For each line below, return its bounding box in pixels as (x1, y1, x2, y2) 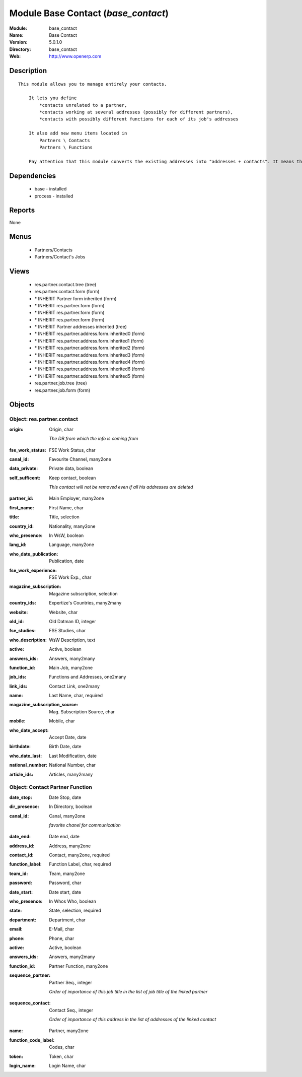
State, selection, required (49, 907, 101, 914)
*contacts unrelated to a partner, (39, 102, 127, 108)
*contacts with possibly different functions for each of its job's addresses (39, 116, 239, 122)
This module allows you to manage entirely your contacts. (18, 81, 167, 87)
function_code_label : (9, 1037, 55, 1043)
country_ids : (9, 600, 36, 606)
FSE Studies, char (49, 628, 86, 634)
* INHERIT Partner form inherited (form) (34, 295, 117, 302)
